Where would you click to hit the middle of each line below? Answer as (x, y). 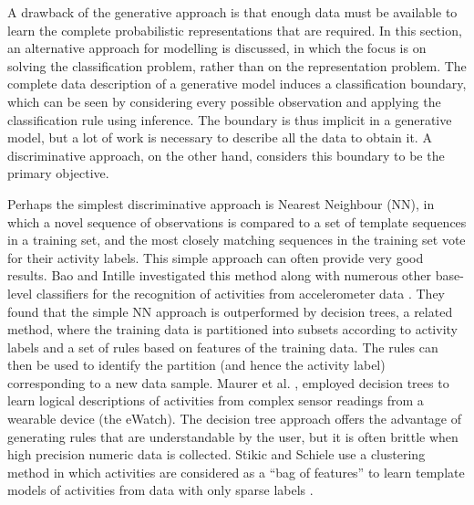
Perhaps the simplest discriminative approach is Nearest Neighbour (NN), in (221, 203)
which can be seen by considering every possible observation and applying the (224, 101)
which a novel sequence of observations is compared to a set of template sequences (237, 221)
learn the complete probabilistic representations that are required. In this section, (235, 30)
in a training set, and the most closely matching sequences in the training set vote (237, 240)
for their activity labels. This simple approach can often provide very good (216, 257)
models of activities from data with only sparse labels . (160, 490)
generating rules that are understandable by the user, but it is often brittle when (233, 436)
